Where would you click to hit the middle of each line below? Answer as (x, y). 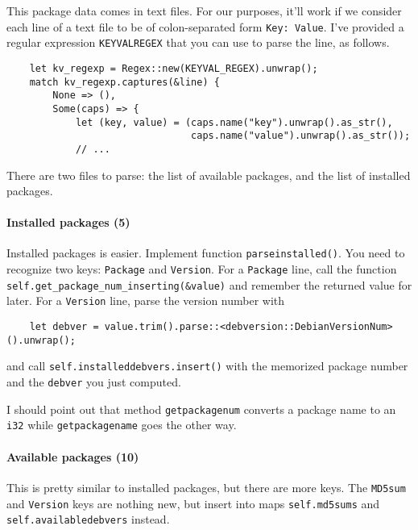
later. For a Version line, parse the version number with (146, 300)
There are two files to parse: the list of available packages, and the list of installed (209, 175)
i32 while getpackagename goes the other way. (122, 425)
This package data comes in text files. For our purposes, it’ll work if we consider (204, 10)
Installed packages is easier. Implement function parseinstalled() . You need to (206, 253)
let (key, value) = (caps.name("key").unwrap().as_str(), (234, 122)
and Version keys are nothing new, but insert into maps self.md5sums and (193, 503)
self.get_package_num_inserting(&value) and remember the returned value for (209, 284)
